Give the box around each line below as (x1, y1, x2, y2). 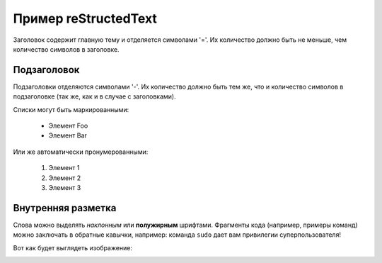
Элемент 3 (48, 183, 81, 191)
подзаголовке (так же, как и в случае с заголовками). (13, 92, 176, 101)
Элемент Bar (48, 131, 88, 140)
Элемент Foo (48, 121, 88, 130)
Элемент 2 (48, 174, 81, 182)
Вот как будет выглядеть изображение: (13, 243, 132, 252)
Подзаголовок (13, 64, 80, 76)
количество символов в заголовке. (13, 45, 120, 53)
